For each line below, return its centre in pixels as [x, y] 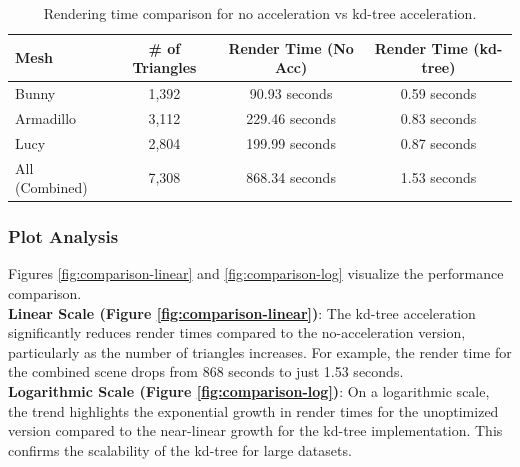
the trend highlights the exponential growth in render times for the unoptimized [253, 410]
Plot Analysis [63, 236]
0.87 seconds [438, 142]
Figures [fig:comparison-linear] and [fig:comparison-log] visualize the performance [256, 273]
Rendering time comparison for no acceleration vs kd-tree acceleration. [260, 13]
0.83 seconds [438, 117]
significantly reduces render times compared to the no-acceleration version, [237, 332]
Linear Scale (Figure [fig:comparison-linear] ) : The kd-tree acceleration [242, 312]
